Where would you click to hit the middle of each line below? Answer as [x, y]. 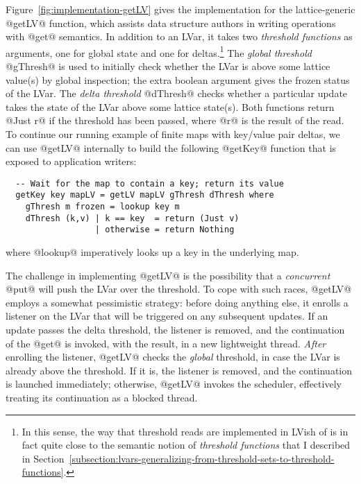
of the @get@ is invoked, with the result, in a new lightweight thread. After [166, 343]
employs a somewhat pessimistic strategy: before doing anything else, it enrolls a [177, 302]
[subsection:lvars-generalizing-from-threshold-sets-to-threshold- [202, 458]
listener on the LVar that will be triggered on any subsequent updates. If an [167, 316]
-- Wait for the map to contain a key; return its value [150, 183]
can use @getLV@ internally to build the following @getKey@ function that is [171, 147]
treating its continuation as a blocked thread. [102, 397]
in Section [43, 458]
